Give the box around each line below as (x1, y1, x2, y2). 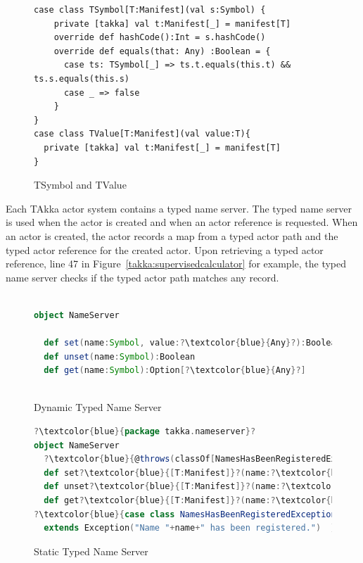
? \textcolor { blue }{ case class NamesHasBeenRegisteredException (34, 509, 336, 519)
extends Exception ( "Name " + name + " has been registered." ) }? (44, 523, 341, 533)
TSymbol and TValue (34, 177, 127, 192)
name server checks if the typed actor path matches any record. (6, 270, 279, 284)
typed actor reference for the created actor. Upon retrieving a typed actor (6, 242, 324, 257)
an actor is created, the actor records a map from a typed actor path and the (6, 228, 338, 243)
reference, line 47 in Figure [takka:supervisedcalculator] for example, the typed (6, 256, 347, 271)
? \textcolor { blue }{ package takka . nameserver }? (34, 426, 256, 437)
